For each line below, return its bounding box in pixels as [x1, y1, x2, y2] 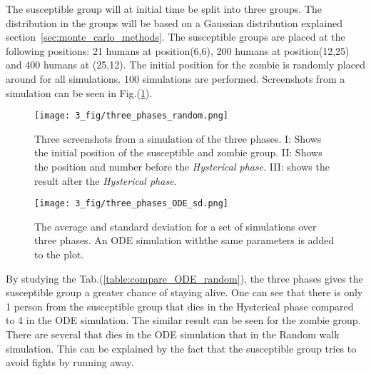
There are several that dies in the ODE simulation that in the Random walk [6, 327, 340, 341]
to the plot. [34, 247, 84, 262]
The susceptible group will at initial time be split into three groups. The [6, 1, 322, 16]
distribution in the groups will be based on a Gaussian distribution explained [6, 15, 343, 30]
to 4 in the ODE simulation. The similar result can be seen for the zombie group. [6, 313, 361, 328]
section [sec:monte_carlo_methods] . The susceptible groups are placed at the [6, 29, 345, 44]
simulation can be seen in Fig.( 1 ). [6, 85, 153, 100]
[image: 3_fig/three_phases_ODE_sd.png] [34, 198, 229, 209]
